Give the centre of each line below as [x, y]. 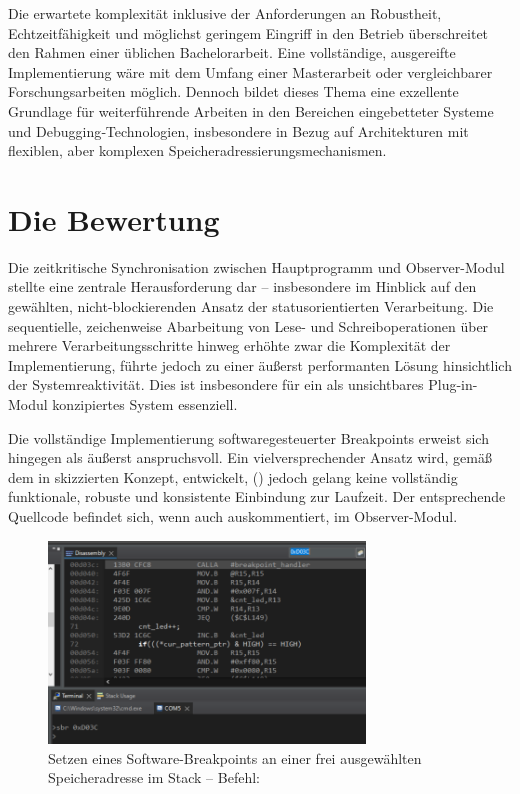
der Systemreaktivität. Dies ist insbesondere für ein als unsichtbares [216, 384]
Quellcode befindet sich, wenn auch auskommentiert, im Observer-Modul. [233, 516]
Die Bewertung [114, 218]
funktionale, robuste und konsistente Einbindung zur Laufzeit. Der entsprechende [257, 496]
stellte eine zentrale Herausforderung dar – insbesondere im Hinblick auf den [242, 286]
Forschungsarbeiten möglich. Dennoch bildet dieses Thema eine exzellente [233, 91]
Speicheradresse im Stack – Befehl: [154, 777]
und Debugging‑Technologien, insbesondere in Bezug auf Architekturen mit [238, 130]
